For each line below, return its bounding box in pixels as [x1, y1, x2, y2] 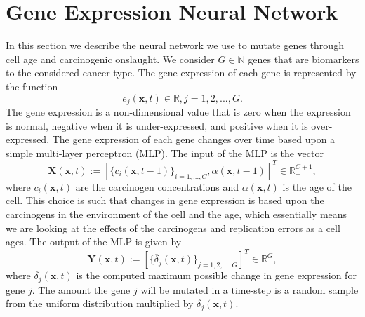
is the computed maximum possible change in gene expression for [76, 268, 357, 283]
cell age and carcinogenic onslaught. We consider [6, 51, 215, 66]
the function [6, 79, 58, 93]
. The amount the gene [32, 282, 131, 297]
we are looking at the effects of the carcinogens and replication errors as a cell [6, 220, 340, 235]
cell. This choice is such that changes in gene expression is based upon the [6, 193, 324, 208]
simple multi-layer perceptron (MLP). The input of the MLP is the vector [6, 145, 324, 160]
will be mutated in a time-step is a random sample [140, 282, 359, 297]
